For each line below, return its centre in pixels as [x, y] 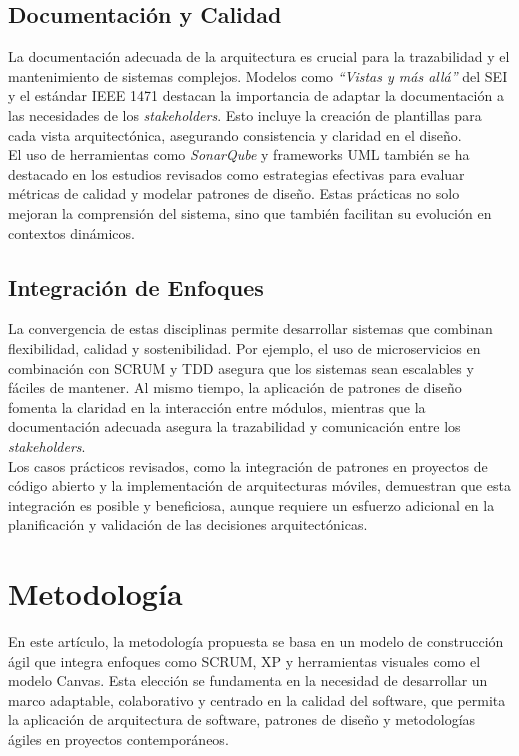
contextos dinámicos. [71, 232]
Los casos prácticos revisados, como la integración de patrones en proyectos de [248, 465]
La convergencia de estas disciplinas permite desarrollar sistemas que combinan [250, 328]
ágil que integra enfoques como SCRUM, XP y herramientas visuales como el [244, 660]
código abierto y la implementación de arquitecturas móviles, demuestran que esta [259, 485]
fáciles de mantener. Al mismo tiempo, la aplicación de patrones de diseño [235, 387]
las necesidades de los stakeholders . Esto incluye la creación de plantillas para [245, 114]
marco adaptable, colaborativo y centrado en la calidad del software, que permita [257, 699]
